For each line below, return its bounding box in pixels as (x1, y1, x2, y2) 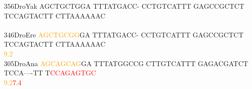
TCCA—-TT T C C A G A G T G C (4, 68, 96, 78)
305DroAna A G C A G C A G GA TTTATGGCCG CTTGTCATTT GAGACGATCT (4, 58, 249, 68)
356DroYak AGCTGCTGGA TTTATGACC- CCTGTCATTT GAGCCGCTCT (4, 1, 245, 11)
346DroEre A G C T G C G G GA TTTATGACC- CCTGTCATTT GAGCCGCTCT (4, 29, 244, 39)
